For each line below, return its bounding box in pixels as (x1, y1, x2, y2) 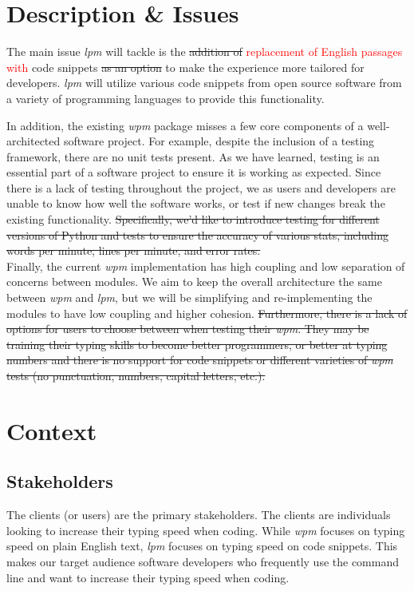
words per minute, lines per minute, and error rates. (6, 242, 261, 259)
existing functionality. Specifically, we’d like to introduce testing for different (6, 211, 380, 228)
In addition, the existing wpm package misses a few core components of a (6, 117, 364, 133)
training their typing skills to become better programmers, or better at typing (6, 335, 388, 352)
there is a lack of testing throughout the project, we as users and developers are (6, 179, 396, 196)
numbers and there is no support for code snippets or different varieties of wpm (6, 351, 393, 368)
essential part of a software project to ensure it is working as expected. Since (6, 164, 381, 180)
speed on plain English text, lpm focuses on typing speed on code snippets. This (6, 537, 398, 554)
